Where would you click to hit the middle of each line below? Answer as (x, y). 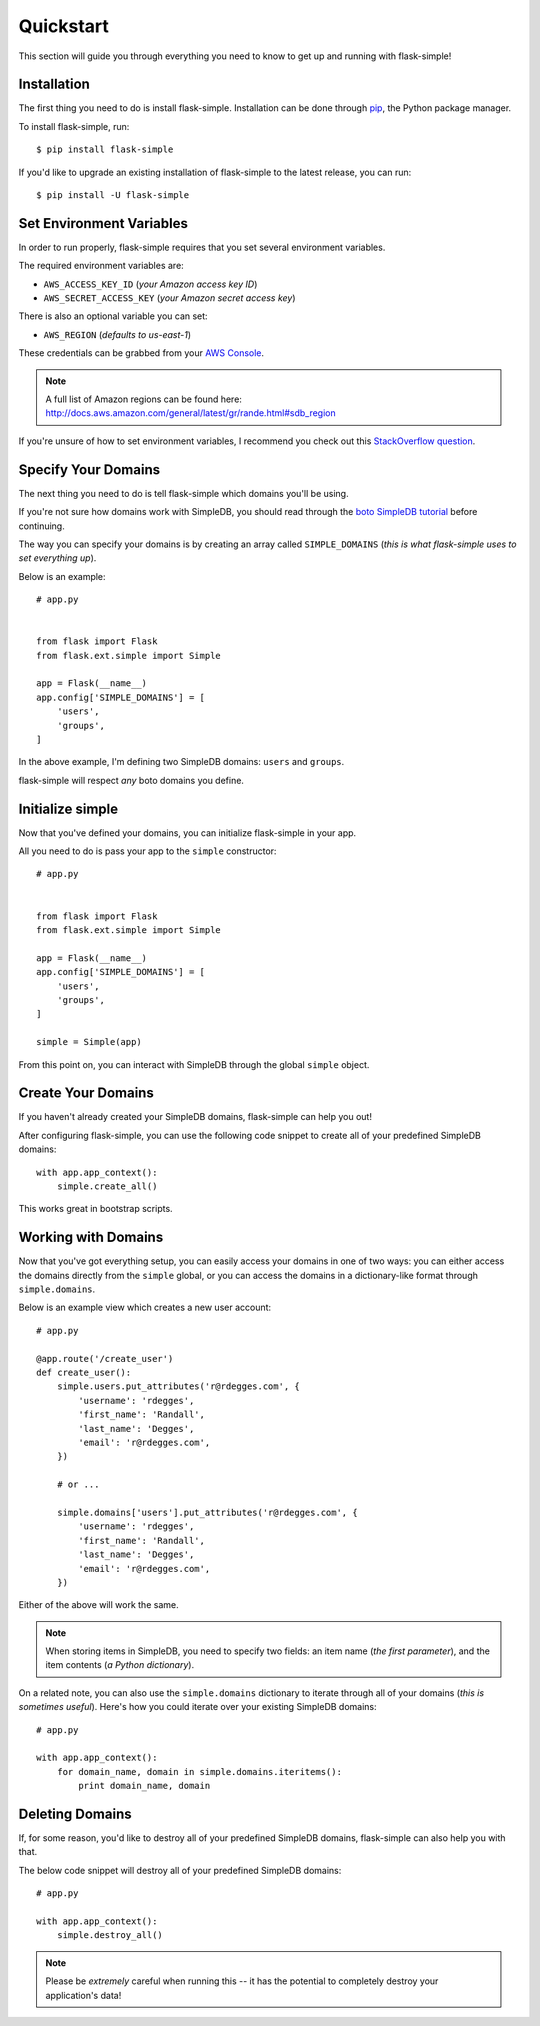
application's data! (83, 1995)
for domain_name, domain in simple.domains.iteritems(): (199, 1771)
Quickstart (64, 26)
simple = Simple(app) (89, 1042)
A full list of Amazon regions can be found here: (143, 399)
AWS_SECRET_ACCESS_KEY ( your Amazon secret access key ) (169, 298)
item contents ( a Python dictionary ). (120, 1665)
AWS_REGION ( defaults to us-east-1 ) (117, 334)
